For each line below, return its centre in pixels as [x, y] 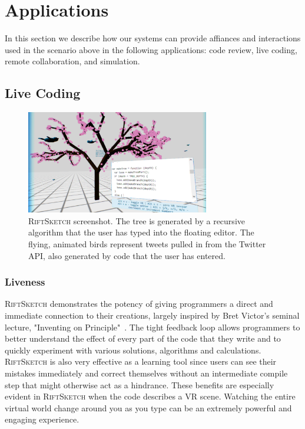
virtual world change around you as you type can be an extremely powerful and [148, 407]
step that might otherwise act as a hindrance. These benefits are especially [140, 384]
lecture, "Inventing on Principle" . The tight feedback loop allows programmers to [152, 327]
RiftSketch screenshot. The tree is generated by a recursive [137, 220]
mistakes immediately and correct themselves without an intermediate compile [146, 373]
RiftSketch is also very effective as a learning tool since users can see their [141, 361]
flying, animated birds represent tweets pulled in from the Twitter [147, 243]
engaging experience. [42, 419]
